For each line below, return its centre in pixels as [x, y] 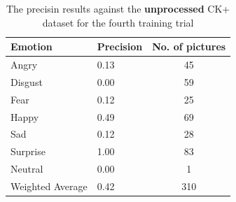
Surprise [28, 151]
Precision [120, 46]
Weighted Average [49, 186]
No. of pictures [189, 46]
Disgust [27, 81]
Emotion [32, 46]
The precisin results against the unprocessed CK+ [118, 8]
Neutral [27, 169]
